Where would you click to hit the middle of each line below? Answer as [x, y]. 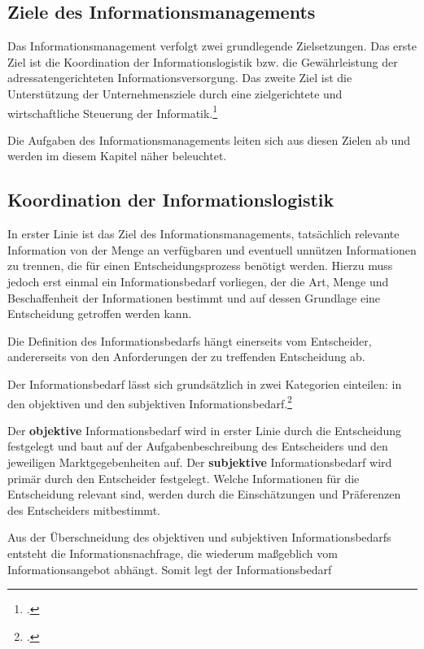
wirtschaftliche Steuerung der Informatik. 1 [113, 111]
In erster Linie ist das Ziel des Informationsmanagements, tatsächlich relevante [203, 234]
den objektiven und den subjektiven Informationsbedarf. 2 [150, 402]
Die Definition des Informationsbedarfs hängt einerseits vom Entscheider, [190, 340]
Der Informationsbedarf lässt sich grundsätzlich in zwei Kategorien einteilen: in [205, 383]
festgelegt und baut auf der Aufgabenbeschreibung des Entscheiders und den [198, 446]
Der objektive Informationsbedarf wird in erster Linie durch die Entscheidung [204, 430]
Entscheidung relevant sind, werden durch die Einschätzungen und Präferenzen [204, 494]
